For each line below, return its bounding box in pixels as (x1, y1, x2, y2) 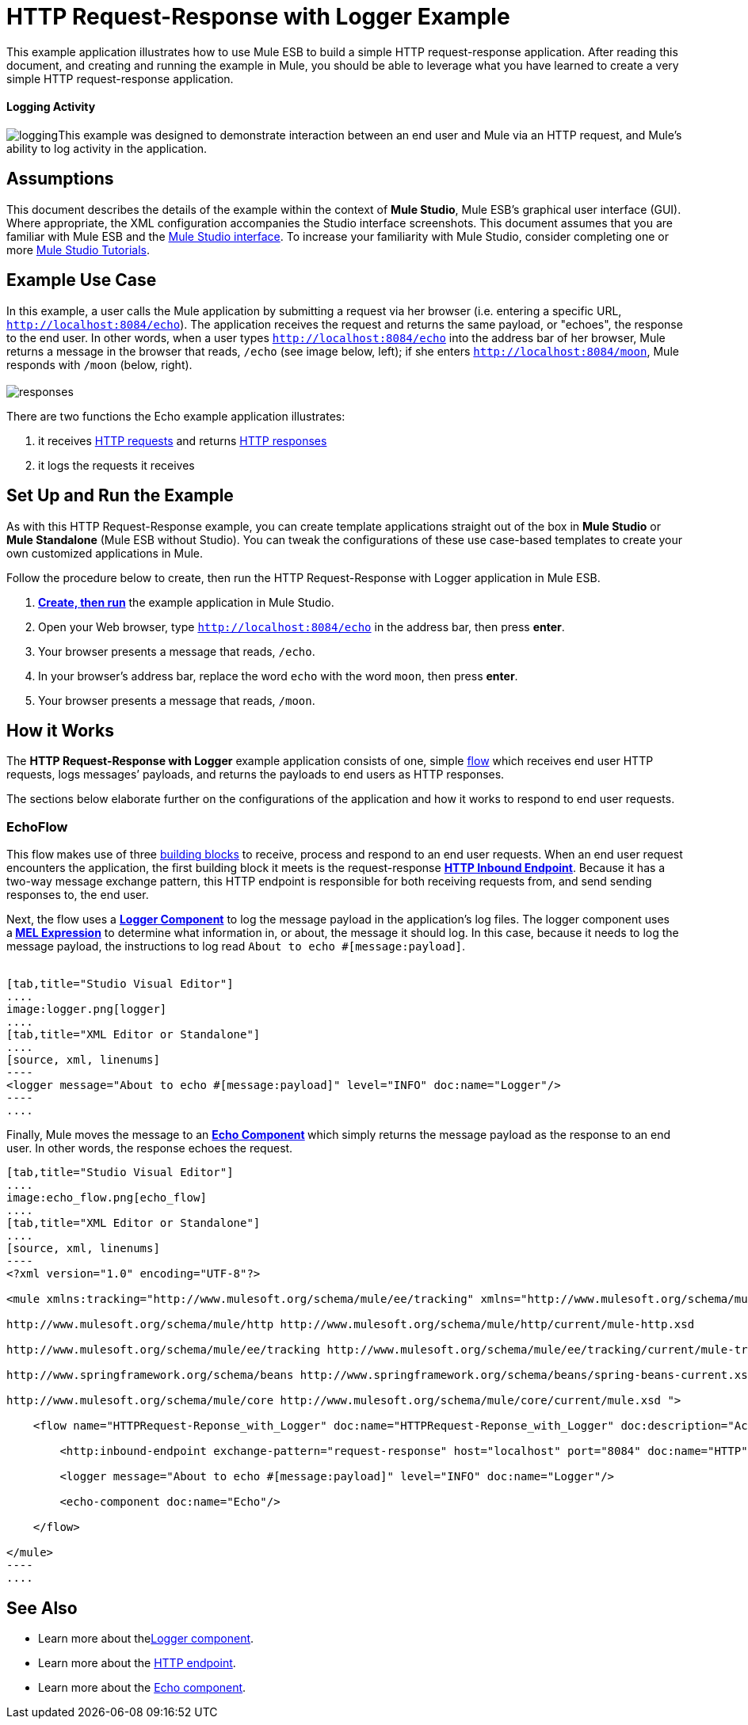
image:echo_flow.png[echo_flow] (6, 1191, 207, 1205)
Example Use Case (6, 270, 157, 291)
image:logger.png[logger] (6, 1003, 167, 1016)
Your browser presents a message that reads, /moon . (38, 693, 315, 707)
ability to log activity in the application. (6, 141, 208, 155)
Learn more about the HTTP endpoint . (38, 1655, 236, 1670)
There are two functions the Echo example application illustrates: (6, 409, 345, 423)
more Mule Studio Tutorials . (6, 242, 150, 257)
